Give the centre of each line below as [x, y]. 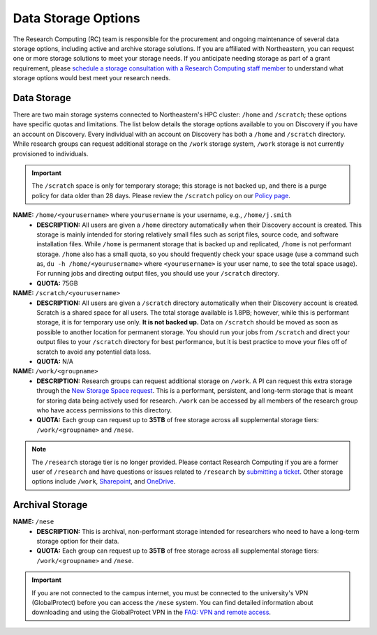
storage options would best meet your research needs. [92, 78]
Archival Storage [50, 505]
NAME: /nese [34, 522]
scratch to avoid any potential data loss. [94, 352]
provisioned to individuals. [51, 154]
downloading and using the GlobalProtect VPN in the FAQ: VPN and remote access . [151, 612]
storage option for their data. [78, 541]
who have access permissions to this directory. [104, 410]
